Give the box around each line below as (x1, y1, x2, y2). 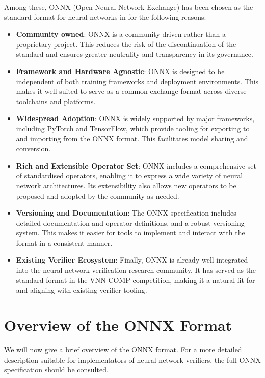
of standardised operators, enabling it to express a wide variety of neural (16, 170, 243, 181)
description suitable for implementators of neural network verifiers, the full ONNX (4, 354, 261, 365)
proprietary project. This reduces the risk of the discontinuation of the (16, 38, 236, 49)
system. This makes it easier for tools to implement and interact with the (16, 227, 245, 238)
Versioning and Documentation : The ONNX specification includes (16, 207, 236, 218)
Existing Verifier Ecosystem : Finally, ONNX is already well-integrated (16, 254, 248, 265)
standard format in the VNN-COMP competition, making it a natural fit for (16, 274, 255, 285)
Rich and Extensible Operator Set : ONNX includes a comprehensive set (16, 160, 256, 171)
